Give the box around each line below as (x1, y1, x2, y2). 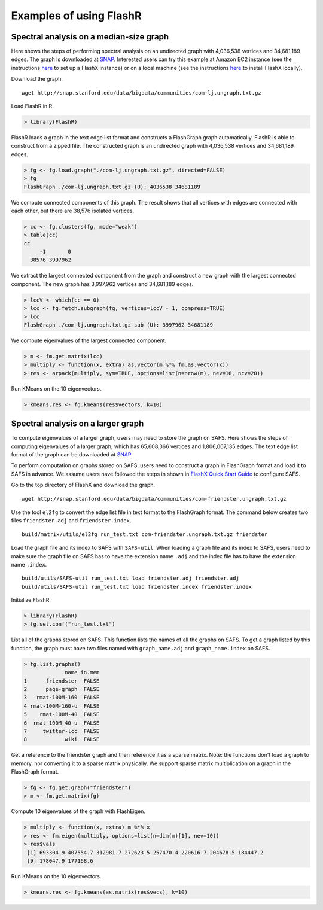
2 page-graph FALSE (23, 686, 100, 692)
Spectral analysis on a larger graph (11, 419, 144, 429)
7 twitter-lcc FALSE (23, 728, 100, 734)
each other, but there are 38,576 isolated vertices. (11, 207, 135, 214)
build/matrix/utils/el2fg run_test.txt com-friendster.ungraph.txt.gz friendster (22, 531, 268, 538)
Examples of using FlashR (11, 9, 142, 22)
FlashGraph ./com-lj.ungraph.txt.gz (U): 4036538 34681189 (23, 183, 200, 190)
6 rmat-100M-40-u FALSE (23, 719, 100, 726)
